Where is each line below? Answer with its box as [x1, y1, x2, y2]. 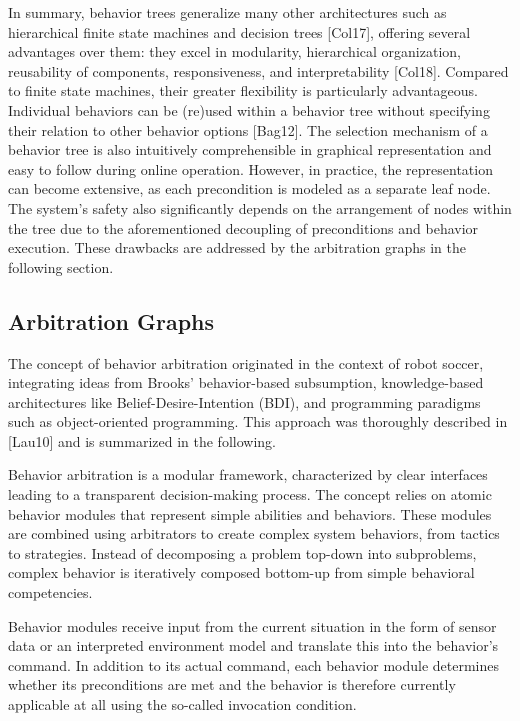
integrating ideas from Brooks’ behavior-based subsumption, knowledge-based [8, 372, 484, 393]
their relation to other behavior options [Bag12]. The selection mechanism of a [8, 119, 488, 140]
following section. [8, 256, 114, 277]
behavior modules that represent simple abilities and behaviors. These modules [8, 503, 492, 524]
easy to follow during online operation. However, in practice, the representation [8, 158, 493, 179]
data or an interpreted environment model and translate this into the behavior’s [8, 635, 499, 656]
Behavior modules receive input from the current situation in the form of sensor [8, 615, 497, 636]
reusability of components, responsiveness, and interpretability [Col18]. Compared [8, 60, 509, 81]
